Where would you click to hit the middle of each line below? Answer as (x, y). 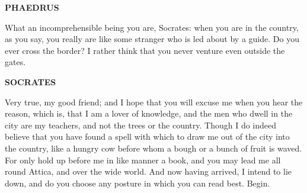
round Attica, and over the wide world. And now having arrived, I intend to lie (148, 171)
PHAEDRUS (32, 7)
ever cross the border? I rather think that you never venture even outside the (145, 50)
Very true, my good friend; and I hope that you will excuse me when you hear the (154, 102)
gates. (15, 62)
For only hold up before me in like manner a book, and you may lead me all (143, 160)
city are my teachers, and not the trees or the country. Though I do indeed (141, 125)
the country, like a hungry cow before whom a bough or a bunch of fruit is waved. (153, 148)
